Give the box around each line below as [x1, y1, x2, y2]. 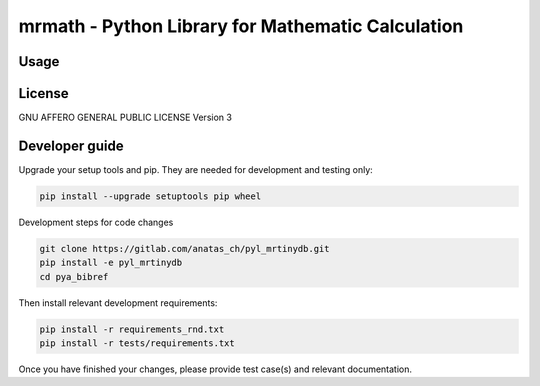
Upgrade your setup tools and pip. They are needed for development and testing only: [18, 163, 374, 175]
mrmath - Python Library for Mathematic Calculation [18, 15, 464, 37]
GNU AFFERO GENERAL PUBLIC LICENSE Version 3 [18, 111, 232, 124]
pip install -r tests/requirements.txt [39, 338, 235, 349]
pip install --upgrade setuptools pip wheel [39, 190, 262, 202]
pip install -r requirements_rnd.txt [39, 323, 225, 335]
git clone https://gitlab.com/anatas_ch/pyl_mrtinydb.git [39, 243, 330, 254]
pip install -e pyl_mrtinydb [39, 257, 183, 269]
